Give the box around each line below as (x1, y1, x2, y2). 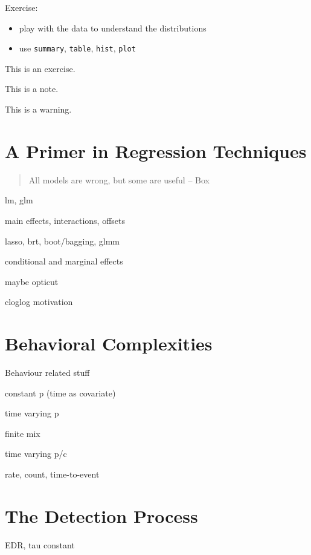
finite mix (5, 427, 40, 439)
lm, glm (5, 194, 33, 206)
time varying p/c (5, 447, 67, 460)
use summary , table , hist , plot (19, 42, 136, 54)
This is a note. (5, 82, 59, 95)
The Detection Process (5, 503, 198, 528)
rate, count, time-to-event (5, 468, 100, 480)
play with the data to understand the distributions (19, 21, 207, 34)
